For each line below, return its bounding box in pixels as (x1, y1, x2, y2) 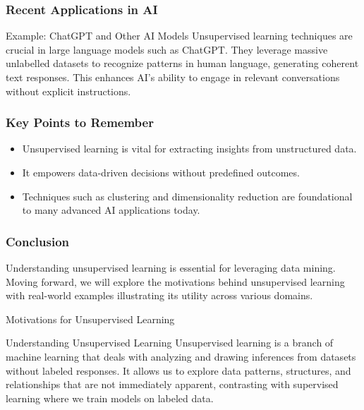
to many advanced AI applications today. (22, 203, 200, 217)
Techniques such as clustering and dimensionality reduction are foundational (22, 188, 353, 203)
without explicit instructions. (6, 83, 131, 98)
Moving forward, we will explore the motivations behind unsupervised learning (6, 274, 345, 289)
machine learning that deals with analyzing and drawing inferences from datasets (6, 349, 356, 363)
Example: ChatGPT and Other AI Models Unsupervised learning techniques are (6, 28, 353, 43)
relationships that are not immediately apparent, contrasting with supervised (6, 377, 339, 392)
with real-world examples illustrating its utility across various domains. (6, 288, 313, 303)
